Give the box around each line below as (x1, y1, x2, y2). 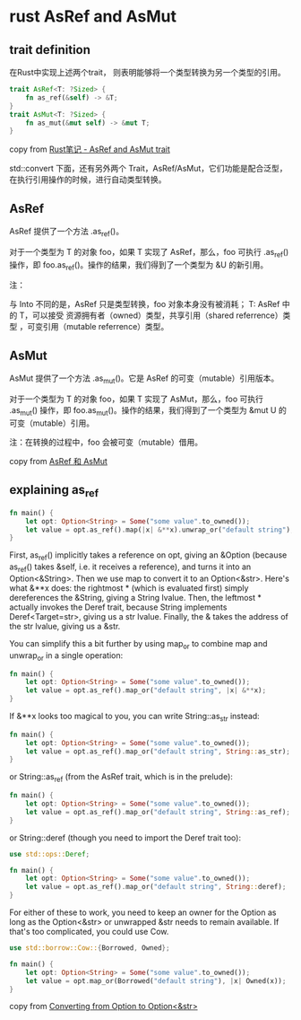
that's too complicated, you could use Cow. (9, 927, 169, 937)
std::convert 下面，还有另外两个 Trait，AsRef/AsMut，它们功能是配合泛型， (9, 163, 288, 174)
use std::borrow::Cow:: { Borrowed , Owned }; (9, 944, 170, 953)
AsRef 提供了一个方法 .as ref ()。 (9, 226, 124, 239)
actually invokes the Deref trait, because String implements (9, 602, 228, 612)
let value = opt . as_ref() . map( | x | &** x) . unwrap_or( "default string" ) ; (25, 525, 295, 534)
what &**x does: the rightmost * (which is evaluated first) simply (9, 582, 249, 594)
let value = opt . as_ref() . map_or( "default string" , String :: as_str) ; (25, 747, 291, 756)
